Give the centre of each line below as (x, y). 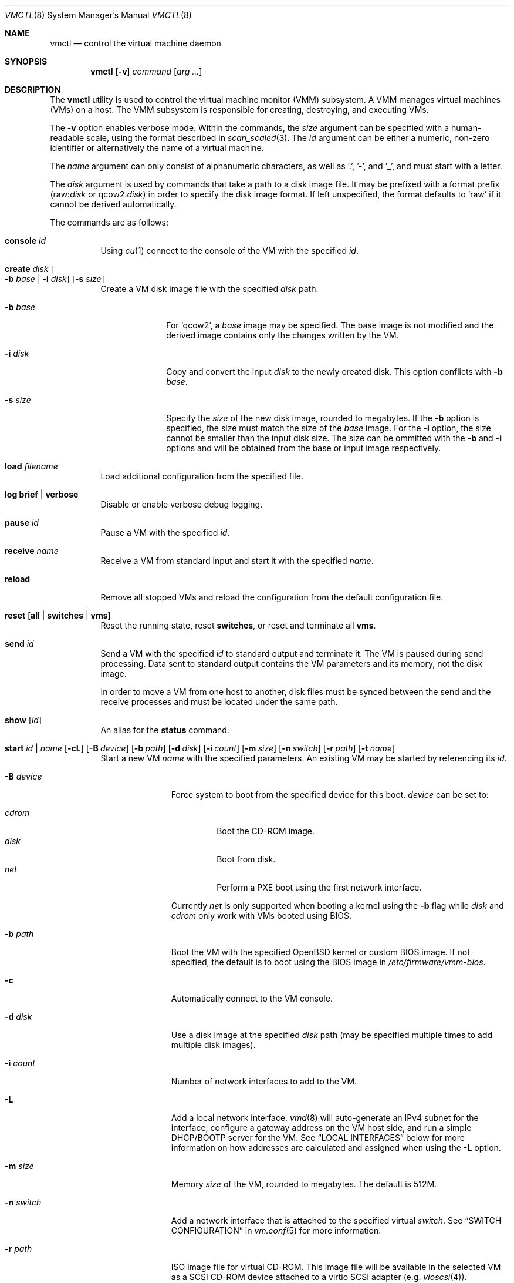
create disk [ (29, 269)
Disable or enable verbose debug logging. (182, 504)
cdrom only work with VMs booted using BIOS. (261, 916)
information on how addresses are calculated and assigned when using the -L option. (336, 1148)
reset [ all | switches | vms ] (58, 615)
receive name (32, 551)
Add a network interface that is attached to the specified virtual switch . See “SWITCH (336, 1220)
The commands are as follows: (109, 222)
